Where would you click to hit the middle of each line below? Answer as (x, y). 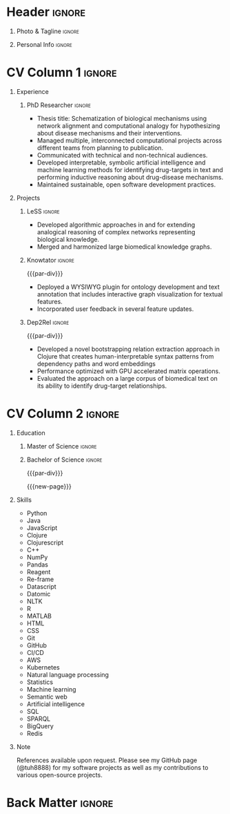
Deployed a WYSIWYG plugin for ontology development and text (128, 287)
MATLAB (39, 616)
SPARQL (39, 719)
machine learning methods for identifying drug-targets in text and (130, 169)
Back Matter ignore (60, 803)
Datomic (39, 594)
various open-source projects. (59, 775)
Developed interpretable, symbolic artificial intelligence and (121, 162)
